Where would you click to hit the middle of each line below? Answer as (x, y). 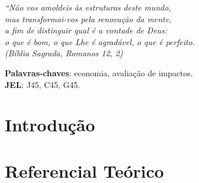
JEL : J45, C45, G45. (43, 84)
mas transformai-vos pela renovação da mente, (88, 18)
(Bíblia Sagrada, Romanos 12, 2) (64, 53)
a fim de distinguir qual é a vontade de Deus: (86, 30)
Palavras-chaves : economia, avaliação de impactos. (99, 72)
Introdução (50, 125)
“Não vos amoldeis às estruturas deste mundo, (88, 7)
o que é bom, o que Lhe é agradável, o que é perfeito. (100, 41)
